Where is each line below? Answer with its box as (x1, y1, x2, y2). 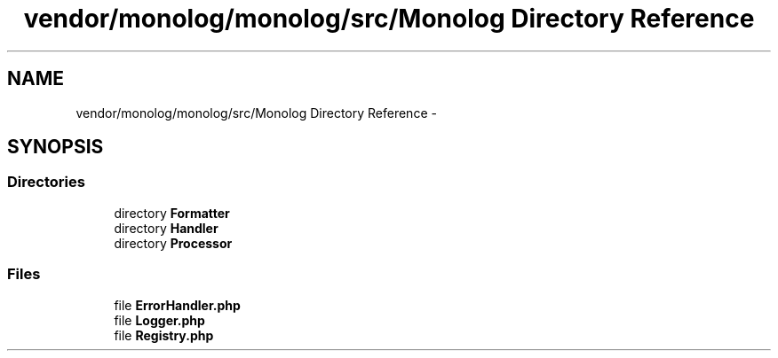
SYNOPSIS (7, 136, 104, 159)
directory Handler (114, 220, 218, 236)
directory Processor (114, 235, 233, 251)
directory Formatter (114, 205, 230, 221)
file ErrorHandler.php (114, 297, 241, 313)
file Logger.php (114, 312, 205, 328)
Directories (7, 173, 85, 191)
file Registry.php (114, 327, 214, 343)
